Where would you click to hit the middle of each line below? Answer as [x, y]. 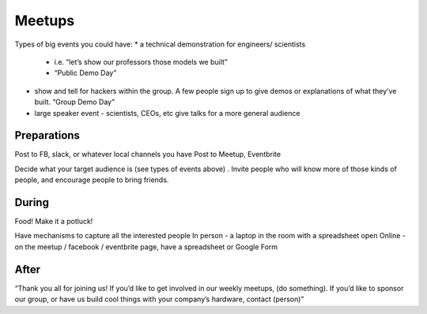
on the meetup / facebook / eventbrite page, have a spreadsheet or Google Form [146, 247]
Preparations [47, 135]
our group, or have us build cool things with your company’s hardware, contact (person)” [159, 299]
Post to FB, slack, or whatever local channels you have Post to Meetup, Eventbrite [147, 155]
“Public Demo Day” [85, 73]
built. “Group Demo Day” [74, 102]
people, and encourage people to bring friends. [92, 180]
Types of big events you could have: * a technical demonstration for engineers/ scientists [160, 44]
